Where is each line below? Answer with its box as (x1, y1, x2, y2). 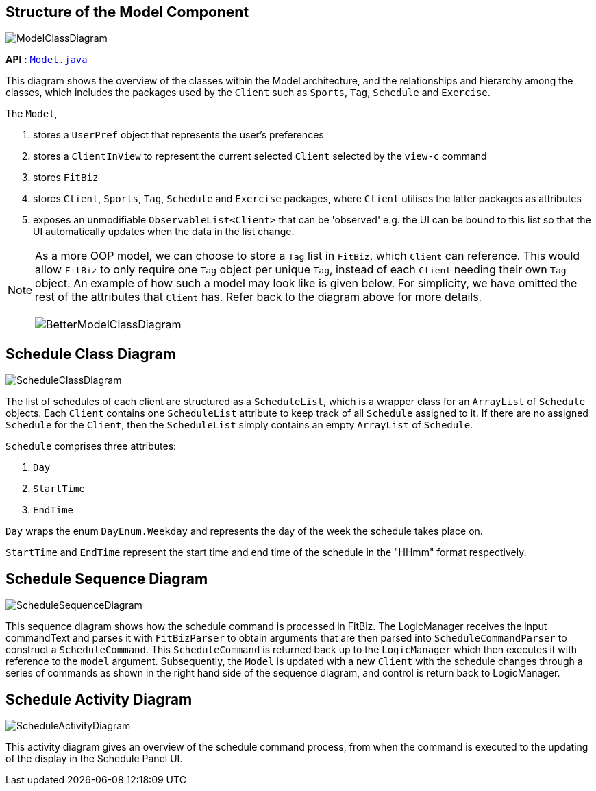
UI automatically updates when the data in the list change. (33, 226, 295, 238)
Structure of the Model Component (5, 3, 249, 21)
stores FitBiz (33, 171, 99, 184)
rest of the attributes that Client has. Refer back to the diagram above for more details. (35, 290, 482, 304)
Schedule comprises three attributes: (5, 440, 177, 452)
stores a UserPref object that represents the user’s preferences (33, 129, 324, 141)
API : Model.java (5, 53, 88, 66)
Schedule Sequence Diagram (5, 570, 208, 587)
